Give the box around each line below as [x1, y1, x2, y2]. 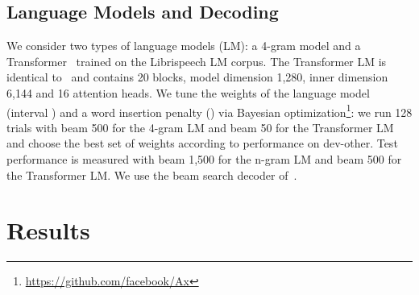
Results [6, 214, 90, 247]
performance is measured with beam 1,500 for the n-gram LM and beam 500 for [6, 151, 402, 168]
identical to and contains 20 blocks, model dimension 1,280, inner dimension [6, 69, 388, 85]
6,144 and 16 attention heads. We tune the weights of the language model [6, 84, 370, 101]
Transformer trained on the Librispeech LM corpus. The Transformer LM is [6, 52, 387, 69]
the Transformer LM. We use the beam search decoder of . [6, 166, 297, 183]
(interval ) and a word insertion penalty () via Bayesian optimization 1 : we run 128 [6, 101, 413, 120]
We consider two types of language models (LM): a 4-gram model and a [6, 37, 361, 54]
